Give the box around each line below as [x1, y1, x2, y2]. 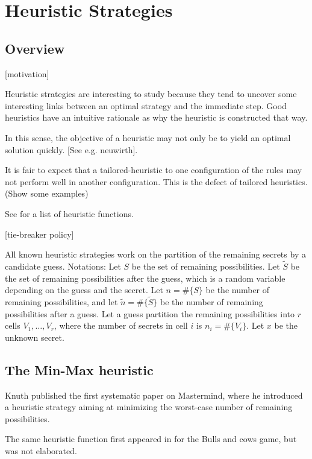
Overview [5, 39, 65, 57]
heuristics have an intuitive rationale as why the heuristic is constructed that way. [5, 111, 308, 124]
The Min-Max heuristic [5, 360, 154, 379]
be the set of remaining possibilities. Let [131, 259, 280, 272]
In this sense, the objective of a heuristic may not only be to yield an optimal [5, 131, 291, 144]
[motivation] [5, 67, 49, 80]
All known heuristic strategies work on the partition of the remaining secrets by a [5, 248, 306, 261]
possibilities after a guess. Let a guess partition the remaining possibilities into [5, 307, 295, 320]
